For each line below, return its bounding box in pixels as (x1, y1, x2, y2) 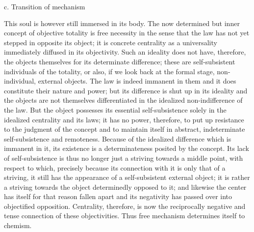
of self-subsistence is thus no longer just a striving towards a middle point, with (4, 152, 243, 163)
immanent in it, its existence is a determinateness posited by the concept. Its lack (4, 143, 249, 153)
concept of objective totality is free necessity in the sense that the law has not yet (4, 28, 250, 38)
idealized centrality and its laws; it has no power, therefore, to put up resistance (4, 114, 244, 124)
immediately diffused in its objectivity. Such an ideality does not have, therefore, (4, 47, 246, 57)
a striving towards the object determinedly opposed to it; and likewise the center (4, 181, 247, 192)
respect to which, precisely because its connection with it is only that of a (4, 162, 226, 173)
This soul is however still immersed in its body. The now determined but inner (4, 18, 240, 28)
